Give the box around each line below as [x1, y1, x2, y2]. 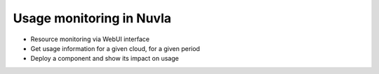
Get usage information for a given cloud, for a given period [30, 44, 200, 52]
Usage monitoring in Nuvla [13, 10, 172, 26]
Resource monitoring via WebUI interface [30, 35, 150, 43]
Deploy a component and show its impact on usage [30, 54, 179, 63]
